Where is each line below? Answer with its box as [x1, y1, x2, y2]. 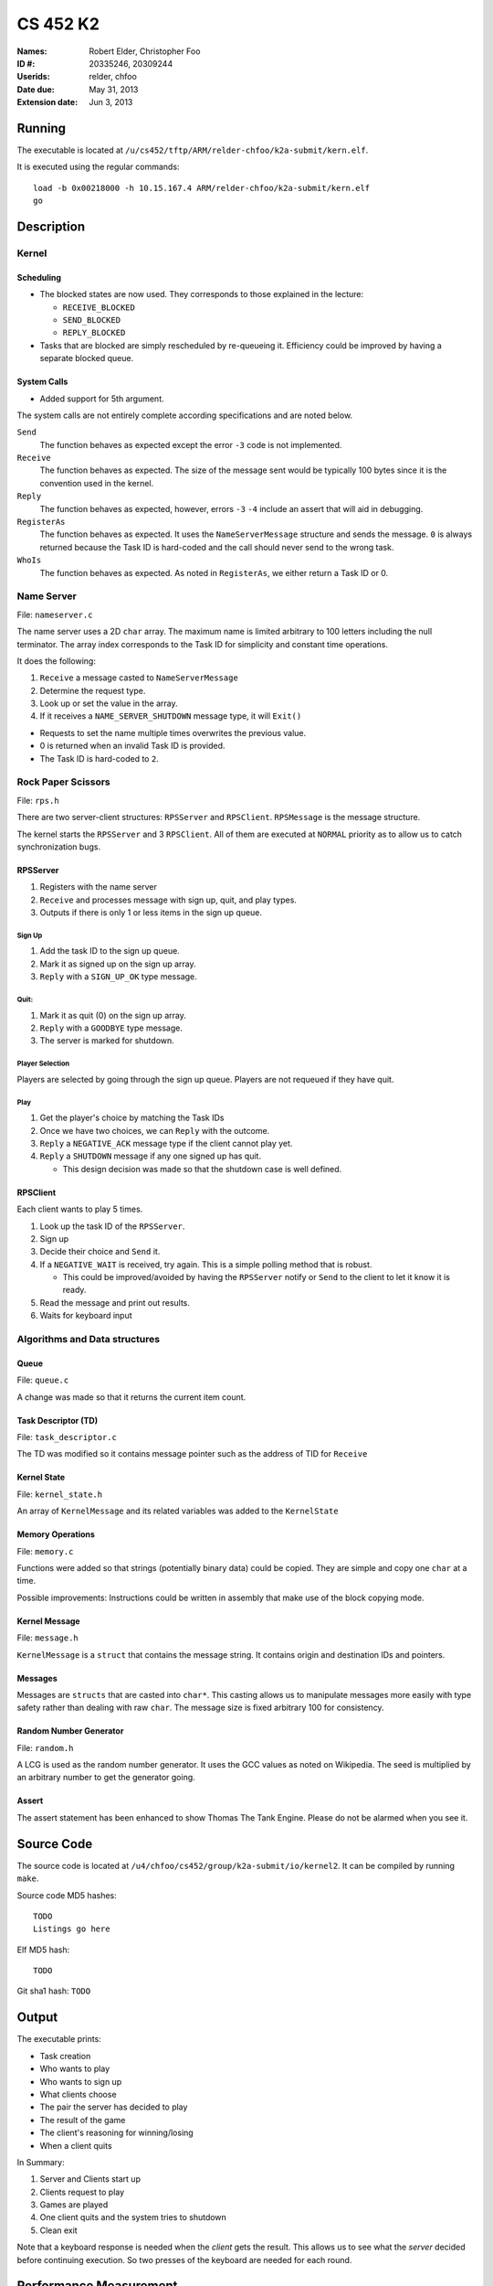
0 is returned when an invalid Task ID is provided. [39, 741, 226, 752]
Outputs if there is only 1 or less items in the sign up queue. [39, 907, 262, 918]
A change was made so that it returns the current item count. [16, 1391, 246, 1403]
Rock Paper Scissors [16, 775, 111, 788]
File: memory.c [16, 1545, 74, 1556]
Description [16, 219, 86, 234]
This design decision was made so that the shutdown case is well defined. [62, 1163, 342, 1174]
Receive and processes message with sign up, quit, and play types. [39, 894, 297, 905]
